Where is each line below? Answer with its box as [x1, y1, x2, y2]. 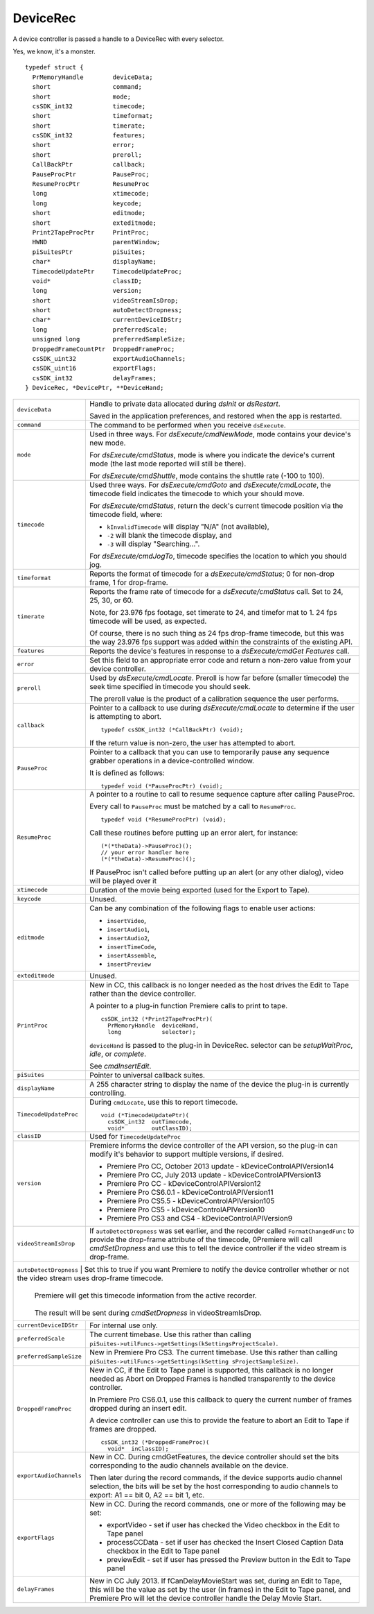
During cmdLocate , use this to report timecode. [89, 1097, 238, 1107]
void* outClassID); [107, 1124, 193, 1132]
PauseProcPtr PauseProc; [32, 170, 150, 178]
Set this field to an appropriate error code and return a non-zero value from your [89, 655, 352, 665]
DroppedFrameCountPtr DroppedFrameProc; [32, 345, 175, 353]
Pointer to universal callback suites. [89, 1070, 206, 1080]
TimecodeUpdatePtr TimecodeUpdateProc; [32, 267, 183, 275]
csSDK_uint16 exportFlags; [32, 364, 157, 373]
